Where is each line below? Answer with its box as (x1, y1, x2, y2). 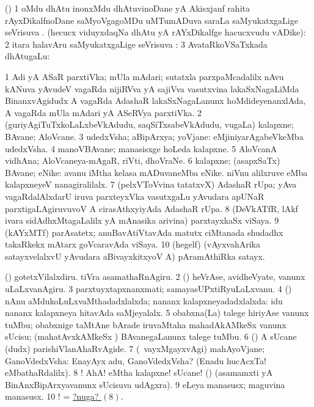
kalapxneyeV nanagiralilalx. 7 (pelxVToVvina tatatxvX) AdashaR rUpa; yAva (5, 178, 297, 191)
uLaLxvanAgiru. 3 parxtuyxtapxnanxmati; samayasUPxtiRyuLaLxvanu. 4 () (5, 282, 292, 295)
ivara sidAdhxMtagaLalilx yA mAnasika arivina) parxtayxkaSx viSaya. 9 (5, 214, 279, 227)
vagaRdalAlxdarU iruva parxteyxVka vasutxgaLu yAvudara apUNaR (5, 189, 265, 202)
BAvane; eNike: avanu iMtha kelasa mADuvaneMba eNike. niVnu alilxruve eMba (5, 166, 308, 178)
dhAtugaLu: (5, 50, 50, 62)
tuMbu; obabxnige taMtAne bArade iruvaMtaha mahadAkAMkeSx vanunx (5, 318, 287, 331)
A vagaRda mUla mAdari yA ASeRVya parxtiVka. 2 (5, 106, 202, 119)
